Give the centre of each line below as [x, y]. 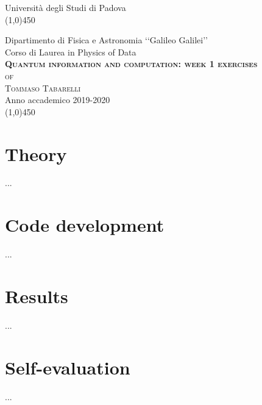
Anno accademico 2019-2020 [58, 100]
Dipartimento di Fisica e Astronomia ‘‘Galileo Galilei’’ [106, 40]
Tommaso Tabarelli [43, 88]
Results [37, 296]
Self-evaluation [68, 367]
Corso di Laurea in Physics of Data [71, 52]
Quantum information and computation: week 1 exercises [131, 64]
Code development [85, 225]
